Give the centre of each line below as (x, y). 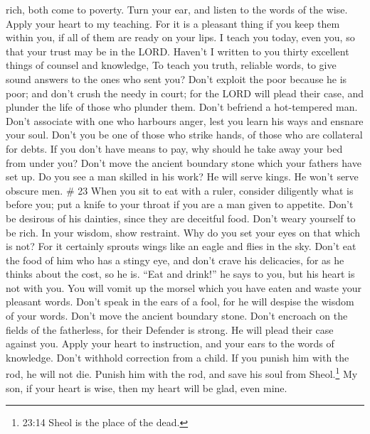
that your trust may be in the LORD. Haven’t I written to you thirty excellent (178, 51)
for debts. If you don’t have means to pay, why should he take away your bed (174, 148)
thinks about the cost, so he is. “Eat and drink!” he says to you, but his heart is (180, 274)
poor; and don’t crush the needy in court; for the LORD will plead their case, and (185, 93)
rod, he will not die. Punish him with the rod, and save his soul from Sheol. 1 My (182, 373)
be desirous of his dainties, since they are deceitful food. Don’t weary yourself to (181, 218)
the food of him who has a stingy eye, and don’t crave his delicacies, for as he (175, 260)
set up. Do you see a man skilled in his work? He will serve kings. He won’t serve (182, 177)
